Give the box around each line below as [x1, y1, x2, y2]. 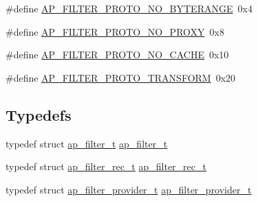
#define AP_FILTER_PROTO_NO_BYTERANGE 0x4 [6, 1, 252, 15]
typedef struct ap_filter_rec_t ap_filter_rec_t [6, 159, 206, 174]
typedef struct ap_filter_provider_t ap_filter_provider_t [6, 182, 252, 196]
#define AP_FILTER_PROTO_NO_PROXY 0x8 [6, 24, 224, 38]
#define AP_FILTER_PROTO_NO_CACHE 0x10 [6, 47, 229, 62]
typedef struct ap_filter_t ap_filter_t [6, 136, 168, 150]
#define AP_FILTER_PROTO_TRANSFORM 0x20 [6, 70, 236, 84]
